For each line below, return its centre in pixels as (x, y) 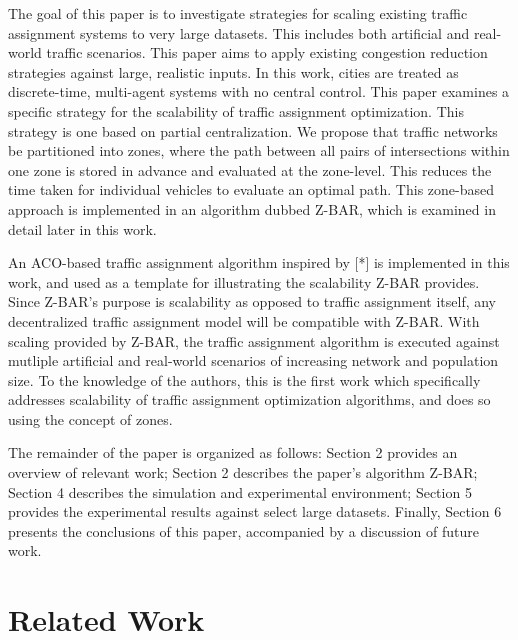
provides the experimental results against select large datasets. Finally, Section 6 (255, 511)
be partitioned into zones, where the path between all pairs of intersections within (259, 150)
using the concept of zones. (90, 418)
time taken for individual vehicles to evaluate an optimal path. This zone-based (251, 189)
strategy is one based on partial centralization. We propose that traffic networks (253, 130)
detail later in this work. (82, 228)
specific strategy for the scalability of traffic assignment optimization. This (236, 110)
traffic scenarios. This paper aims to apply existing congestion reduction (267, 52)
